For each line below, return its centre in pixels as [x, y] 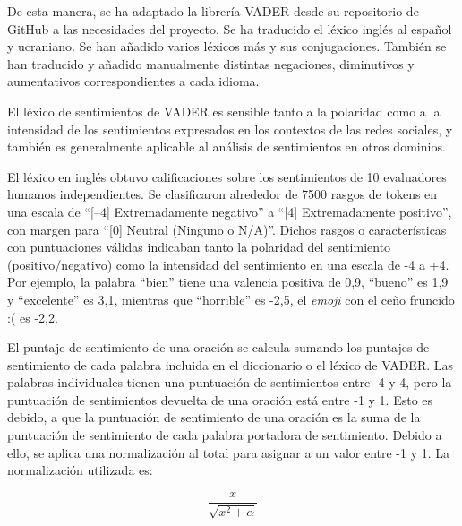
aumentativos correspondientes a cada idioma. [133, 81]
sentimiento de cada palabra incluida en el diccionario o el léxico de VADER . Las [231, 364]
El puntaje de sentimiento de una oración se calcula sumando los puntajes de [218, 347]
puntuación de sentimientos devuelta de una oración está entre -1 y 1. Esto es [220, 399]
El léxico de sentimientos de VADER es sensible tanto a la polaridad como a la [224, 111]
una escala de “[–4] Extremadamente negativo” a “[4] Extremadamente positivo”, [230, 211]
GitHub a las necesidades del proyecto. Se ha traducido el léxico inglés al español [230, 28]
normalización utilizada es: [80, 470]
